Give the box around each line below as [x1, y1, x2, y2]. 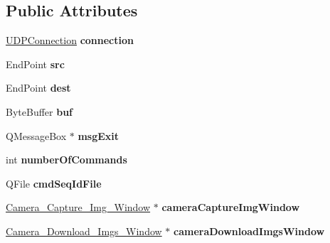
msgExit [78, 128, 119, 143]
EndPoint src [6, 56, 65, 71]
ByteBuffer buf [6, 104, 73, 119]
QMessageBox [6, 128, 67, 143]
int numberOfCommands [6, 152, 127, 167]
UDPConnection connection [6, 33, 134, 48]
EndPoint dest [6, 80, 71, 95]
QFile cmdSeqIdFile [6, 175, 102, 190]
